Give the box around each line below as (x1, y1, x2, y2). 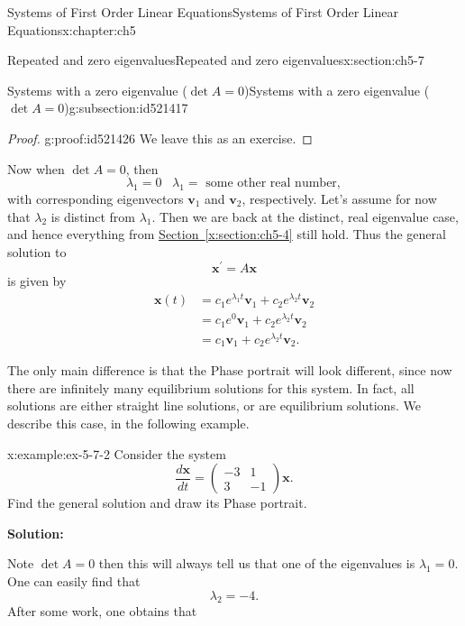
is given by (7, 272, 67, 290)
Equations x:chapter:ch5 (7, 20, 136, 39)
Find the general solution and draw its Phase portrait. (7, 493, 307, 512)
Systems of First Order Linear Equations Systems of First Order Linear (7, 3, 398, 21)
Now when (7, 159, 65, 178)
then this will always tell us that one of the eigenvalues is (98, 554, 415, 573)
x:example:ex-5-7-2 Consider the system (7, 444, 226, 463)
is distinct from (50, 207, 136, 226)
